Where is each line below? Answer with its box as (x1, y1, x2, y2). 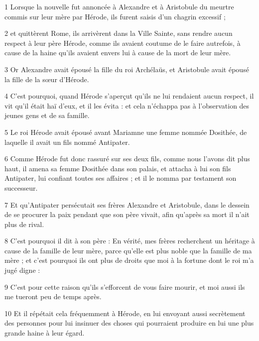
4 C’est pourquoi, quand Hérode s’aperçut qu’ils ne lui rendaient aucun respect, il (4, 91, 254, 101)
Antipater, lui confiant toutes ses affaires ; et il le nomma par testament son (4, 173, 237, 183)
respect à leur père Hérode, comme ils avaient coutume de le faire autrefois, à (4, 37, 241, 48)
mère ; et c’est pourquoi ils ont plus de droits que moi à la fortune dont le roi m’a (4, 255, 254, 265)
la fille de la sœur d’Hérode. (4, 74, 89, 84)
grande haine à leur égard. (4, 328, 85, 338)
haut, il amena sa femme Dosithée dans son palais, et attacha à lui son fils (4, 163, 231, 173)
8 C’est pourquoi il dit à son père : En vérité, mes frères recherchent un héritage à (4, 235, 255, 246)
